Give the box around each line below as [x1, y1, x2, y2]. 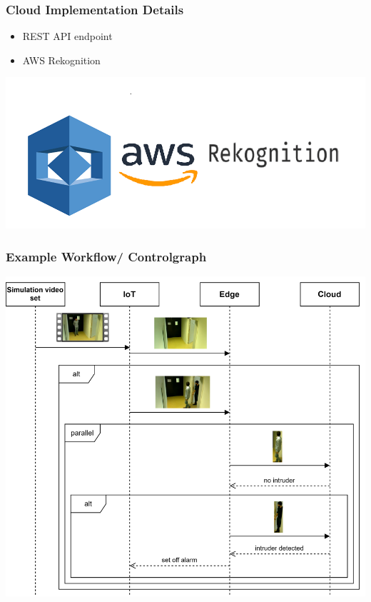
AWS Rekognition [22, 52, 101, 67]
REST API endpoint [22, 29, 113, 44]
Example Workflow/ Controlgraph [6, 247, 207, 265]
